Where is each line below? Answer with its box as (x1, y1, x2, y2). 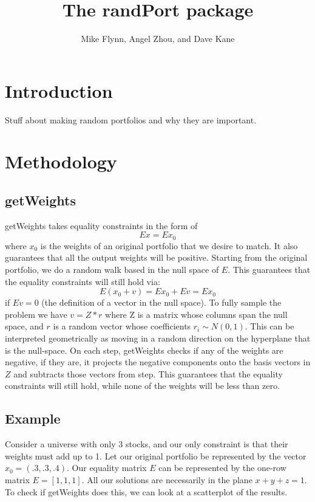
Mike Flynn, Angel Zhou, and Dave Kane (81, 32, 235, 45)
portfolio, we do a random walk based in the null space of (5, 263, 219, 276)
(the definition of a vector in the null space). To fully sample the (41, 296, 282, 309)
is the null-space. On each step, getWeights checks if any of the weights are (5, 343, 283, 356)
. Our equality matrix (67, 461, 147, 474)
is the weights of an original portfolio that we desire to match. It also (40, 239, 298, 252)
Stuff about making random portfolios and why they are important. (5, 113, 257, 126)
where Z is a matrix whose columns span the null (105, 308, 288, 320)
